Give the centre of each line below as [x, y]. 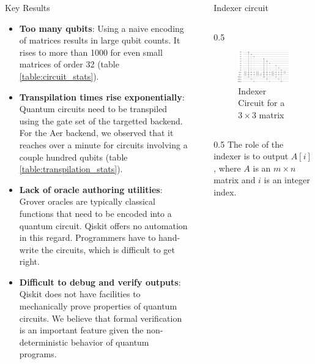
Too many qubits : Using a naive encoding [102, 28]
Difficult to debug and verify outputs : [100, 282]
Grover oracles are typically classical [87, 201]
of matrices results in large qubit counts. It [100, 40]
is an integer [287, 180]
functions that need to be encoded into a [95, 213]
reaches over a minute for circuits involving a [103, 144]
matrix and [235, 180]
